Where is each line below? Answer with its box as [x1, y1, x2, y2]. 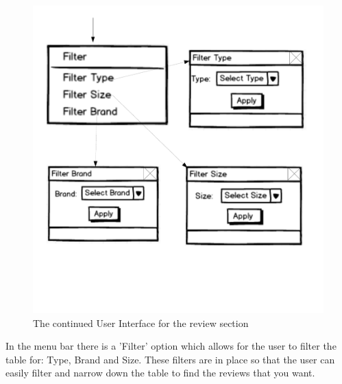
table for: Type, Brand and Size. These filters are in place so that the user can [5, 352, 335, 366]
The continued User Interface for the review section [33, 315, 249, 330]
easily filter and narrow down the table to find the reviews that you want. [5, 365, 315, 380]
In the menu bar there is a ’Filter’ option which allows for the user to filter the [5, 339, 337, 353]
